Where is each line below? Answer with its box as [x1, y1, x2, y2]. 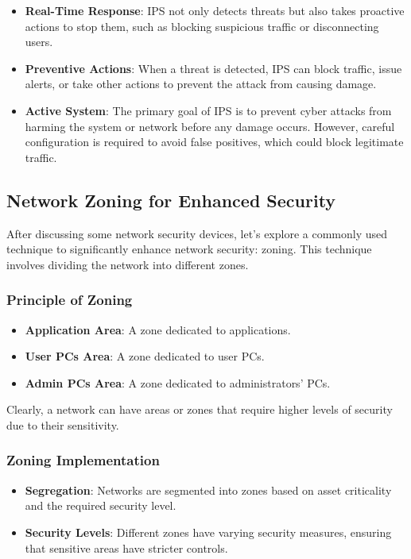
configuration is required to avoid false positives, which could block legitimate [25, 133, 404, 150]
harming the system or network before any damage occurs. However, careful [25, 118, 395, 134]
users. [25, 33, 53, 50]
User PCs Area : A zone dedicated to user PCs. [25, 348, 265, 364]
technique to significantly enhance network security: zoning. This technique [6, 241, 372, 257]
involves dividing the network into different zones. [6, 256, 249, 272]
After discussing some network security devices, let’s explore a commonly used [6, 225, 388, 241]
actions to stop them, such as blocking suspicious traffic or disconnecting [25, 17, 379, 34]
